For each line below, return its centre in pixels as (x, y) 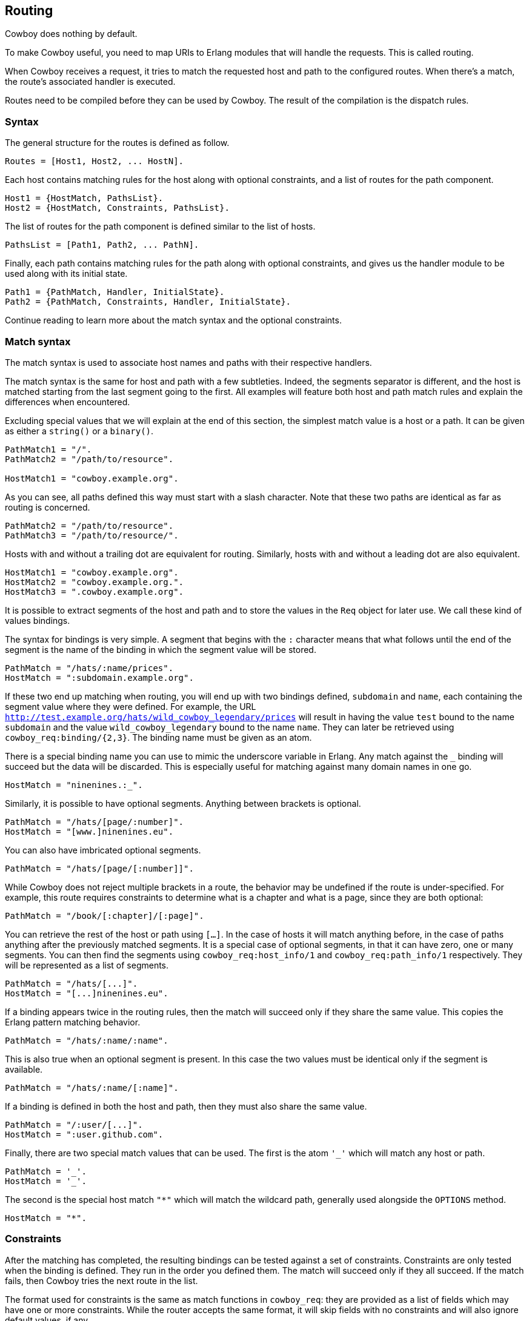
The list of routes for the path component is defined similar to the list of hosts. (160, 227)
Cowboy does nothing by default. (71, 34)
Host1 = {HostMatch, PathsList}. (84, 198)
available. (24, 1069)
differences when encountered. (68, 402)
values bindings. (38, 620)
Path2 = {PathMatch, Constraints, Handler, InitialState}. (148, 302)
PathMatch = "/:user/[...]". (74, 1124)
